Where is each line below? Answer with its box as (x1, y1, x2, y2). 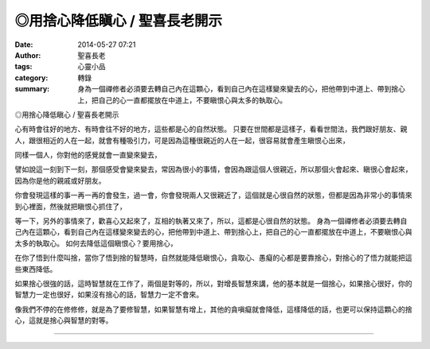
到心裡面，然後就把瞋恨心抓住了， (14, 201, 127, 211)
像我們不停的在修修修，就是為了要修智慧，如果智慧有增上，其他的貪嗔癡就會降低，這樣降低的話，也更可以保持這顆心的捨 (14, 304, 412, 314)
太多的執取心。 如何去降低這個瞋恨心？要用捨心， (14, 238, 178, 248)
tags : (14, 62, 33, 72)
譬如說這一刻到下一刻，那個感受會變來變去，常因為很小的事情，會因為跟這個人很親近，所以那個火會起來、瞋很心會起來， (14, 165, 412, 174)
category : (14, 72, 49, 83)
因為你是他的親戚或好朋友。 (14, 176, 106, 185)
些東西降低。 (14, 264, 57, 273)
